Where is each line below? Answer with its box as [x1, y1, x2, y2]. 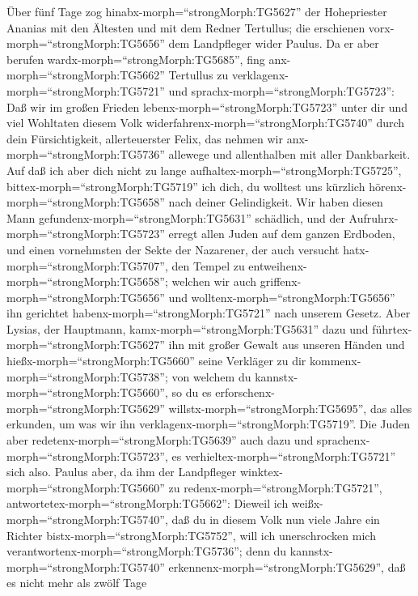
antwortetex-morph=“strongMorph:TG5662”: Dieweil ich [6, 495, 289, 512]
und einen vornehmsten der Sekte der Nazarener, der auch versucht [6, 241, 340, 258]
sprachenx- [316, 432, 370, 449]
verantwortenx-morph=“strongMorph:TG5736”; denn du [6, 543, 287, 560]
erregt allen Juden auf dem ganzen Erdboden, [168, 225, 395, 242]
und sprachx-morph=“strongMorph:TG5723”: [168, 82, 395, 99]
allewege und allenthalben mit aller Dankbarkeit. [168, 146, 411, 163]
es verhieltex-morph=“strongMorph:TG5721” [171, 447, 396, 464]
